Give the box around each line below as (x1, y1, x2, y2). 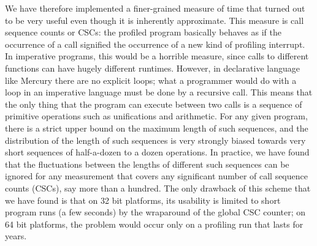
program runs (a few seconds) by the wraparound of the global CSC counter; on (5, 206, 306, 218)
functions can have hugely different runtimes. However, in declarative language (5, 61, 300, 74)
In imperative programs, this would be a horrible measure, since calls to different (5, 50, 309, 62)
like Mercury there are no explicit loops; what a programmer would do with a (5, 73, 297, 86)
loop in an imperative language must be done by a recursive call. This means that (5, 86, 313, 99)
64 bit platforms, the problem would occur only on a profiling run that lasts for (5, 217, 304, 230)
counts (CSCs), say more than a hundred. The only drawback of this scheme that (5, 181, 311, 194)
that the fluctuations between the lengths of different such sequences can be (5, 157, 289, 170)
